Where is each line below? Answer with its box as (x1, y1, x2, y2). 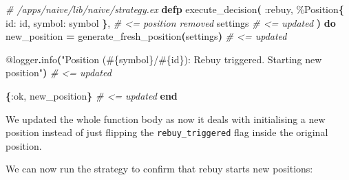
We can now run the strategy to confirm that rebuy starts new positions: (6, 161, 313, 176)
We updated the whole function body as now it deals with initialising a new (6, 111, 326, 126)
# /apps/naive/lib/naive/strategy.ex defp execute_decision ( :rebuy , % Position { (6, 2, 344, 16)
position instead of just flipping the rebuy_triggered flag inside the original (6, 125, 328, 139)
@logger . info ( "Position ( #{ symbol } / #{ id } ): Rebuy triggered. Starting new (6, 52, 322, 66)
